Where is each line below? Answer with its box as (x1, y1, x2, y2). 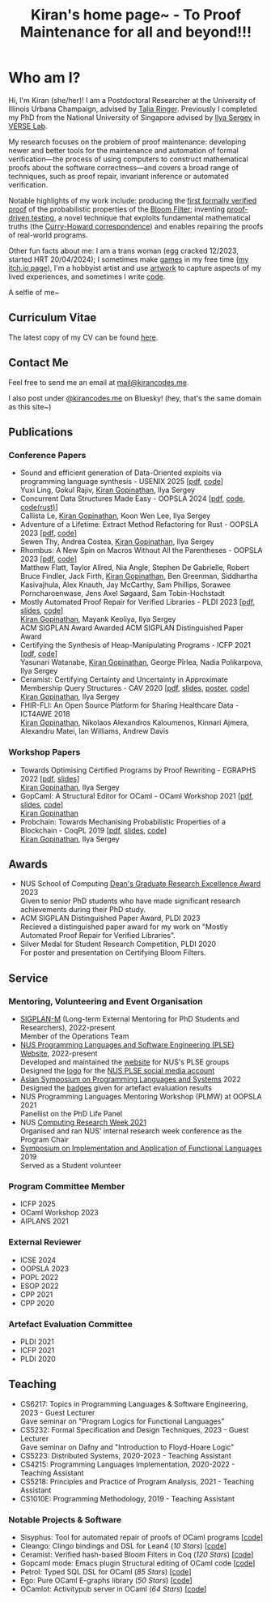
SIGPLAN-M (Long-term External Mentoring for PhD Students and (19, 1014, 240, 1024)
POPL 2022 (19, 1272, 59, 1282)
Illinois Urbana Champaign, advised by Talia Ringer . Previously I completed (8, 104, 257, 114)
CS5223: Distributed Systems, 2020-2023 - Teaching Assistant (19, 1450, 232, 1460)
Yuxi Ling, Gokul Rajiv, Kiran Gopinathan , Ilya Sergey (19, 485, 196, 495)
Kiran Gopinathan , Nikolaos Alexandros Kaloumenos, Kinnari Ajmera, (19, 717, 249, 727)
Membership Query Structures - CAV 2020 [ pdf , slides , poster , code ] (19, 683, 251, 693)
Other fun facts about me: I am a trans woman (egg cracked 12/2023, (8, 246, 239, 255)
